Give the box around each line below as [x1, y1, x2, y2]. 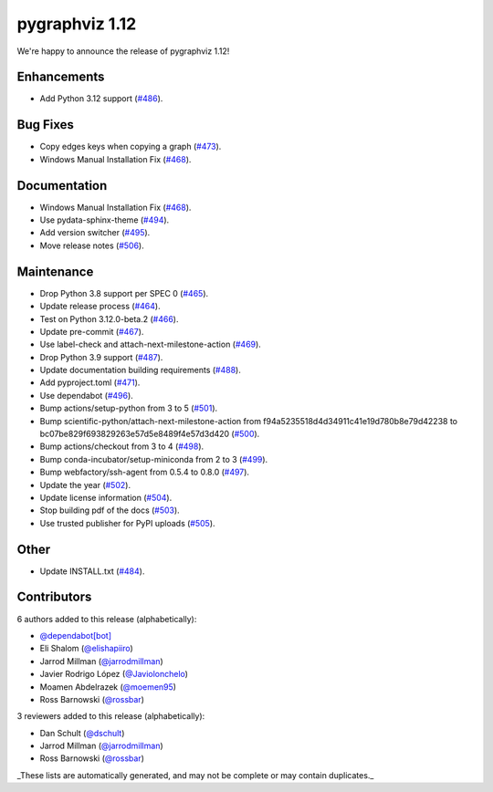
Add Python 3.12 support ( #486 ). [39, 93, 163, 104]
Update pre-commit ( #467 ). [39, 326, 144, 337]
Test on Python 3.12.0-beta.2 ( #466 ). [39, 313, 179, 324]
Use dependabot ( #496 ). [39, 390, 134, 401]
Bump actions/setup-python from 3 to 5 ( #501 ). [39, 402, 218, 414]
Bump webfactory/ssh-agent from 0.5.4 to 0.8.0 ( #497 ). [39, 466, 250, 478]
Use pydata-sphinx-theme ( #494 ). [39, 214, 170, 225]
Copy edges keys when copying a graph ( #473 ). [39, 141, 222, 152]
